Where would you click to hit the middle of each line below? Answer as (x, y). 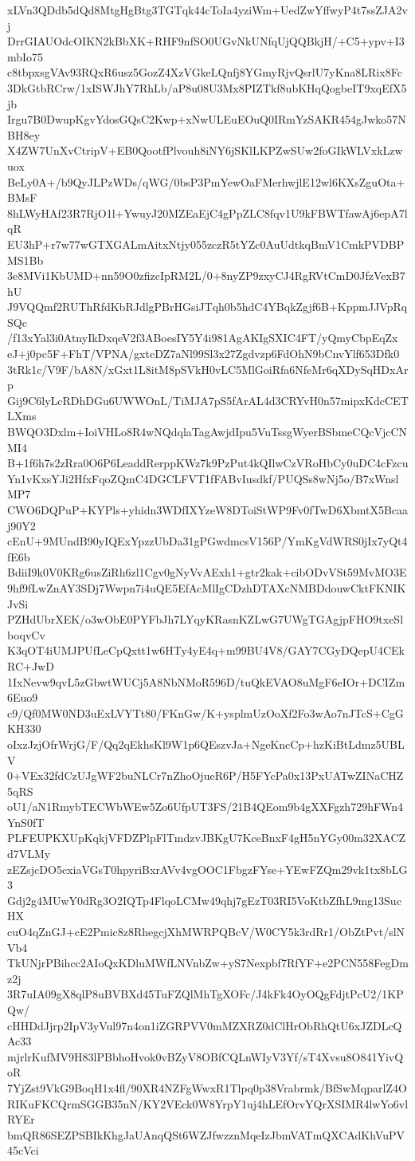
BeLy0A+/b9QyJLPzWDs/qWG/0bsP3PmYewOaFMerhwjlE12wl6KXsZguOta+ (206, 181)
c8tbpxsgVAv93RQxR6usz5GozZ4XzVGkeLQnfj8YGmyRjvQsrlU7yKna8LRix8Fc (205, 72)
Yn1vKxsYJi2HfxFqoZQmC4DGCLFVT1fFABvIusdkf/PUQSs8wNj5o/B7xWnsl (203, 478)
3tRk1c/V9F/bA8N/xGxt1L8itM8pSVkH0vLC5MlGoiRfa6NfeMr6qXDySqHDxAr (208, 369)
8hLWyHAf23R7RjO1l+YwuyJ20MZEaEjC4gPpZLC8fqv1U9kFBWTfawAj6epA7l (207, 213)
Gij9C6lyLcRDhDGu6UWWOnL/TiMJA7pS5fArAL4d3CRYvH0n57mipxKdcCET (208, 400)
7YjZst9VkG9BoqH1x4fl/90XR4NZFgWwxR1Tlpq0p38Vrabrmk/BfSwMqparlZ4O (207, 1087)
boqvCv (26, 634)
